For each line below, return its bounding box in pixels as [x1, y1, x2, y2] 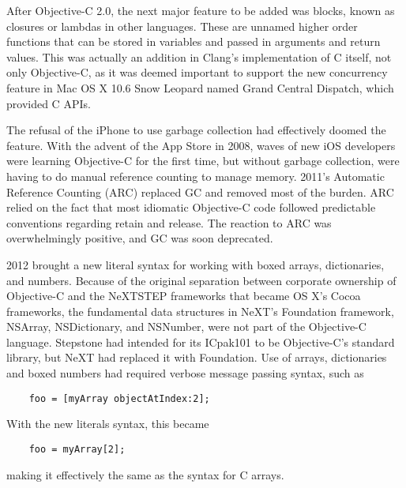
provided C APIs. [6, 95, 91, 111]
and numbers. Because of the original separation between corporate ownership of [6, 272, 397, 288]
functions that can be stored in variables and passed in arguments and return [6, 33, 381, 50]
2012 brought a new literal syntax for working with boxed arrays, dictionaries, [6, 256, 385, 272]
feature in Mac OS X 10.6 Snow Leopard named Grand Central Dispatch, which [6, 79, 394, 96]
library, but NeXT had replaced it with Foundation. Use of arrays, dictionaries [6, 349, 387, 366]
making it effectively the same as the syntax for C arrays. [6, 466, 284, 482]
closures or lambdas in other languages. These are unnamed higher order [6, 17, 358, 34]
